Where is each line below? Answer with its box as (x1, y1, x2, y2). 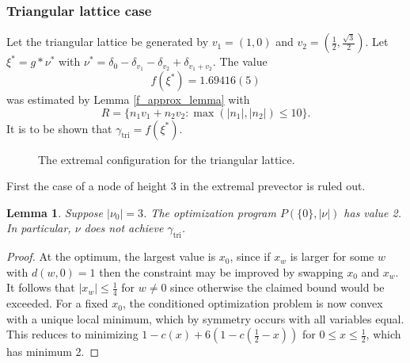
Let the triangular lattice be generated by (6, 33, 209, 50)
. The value (212, 53, 268, 70)
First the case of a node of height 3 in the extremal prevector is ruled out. (6, 178, 366, 194)
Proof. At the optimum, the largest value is (6, 248, 216, 265)
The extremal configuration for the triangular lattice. (38, 151, 295, 167)
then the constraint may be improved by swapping (99, 263, 344, 280)
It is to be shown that (6, 120, 112, 136)
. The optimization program (143, 204, 276, 220)
